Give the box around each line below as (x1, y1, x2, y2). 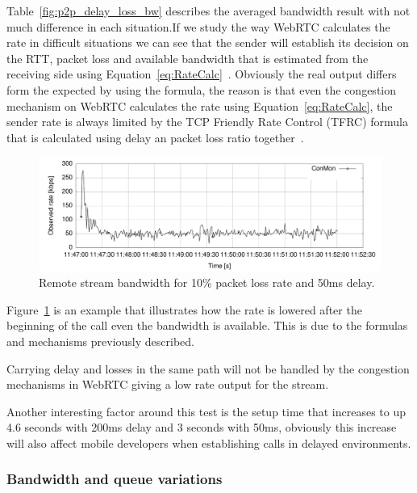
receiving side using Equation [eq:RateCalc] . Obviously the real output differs (6, 65, 397, 82)
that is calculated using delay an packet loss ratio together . (6, 129, 304, 145)
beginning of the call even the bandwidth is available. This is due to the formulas (6, 317, 408, 334)
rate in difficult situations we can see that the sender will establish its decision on (6, 34, 409, 51)
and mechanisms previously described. (6, 332, 194, 349)
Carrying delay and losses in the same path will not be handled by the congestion (6, 360, 410, 377)
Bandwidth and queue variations (6, 469, 223, 489)
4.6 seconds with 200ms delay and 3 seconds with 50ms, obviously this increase (6, 419, 397, 436)
